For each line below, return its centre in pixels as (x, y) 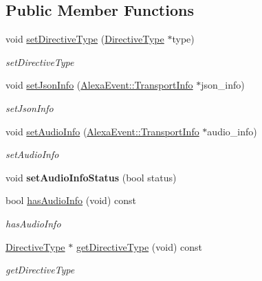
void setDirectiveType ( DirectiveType (85, 39)
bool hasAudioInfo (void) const (71, 200)
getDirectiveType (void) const (139, 246)
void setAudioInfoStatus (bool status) (91, 177)
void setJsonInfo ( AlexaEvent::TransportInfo (99, 85)
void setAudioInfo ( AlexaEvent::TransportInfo (102, 131)
